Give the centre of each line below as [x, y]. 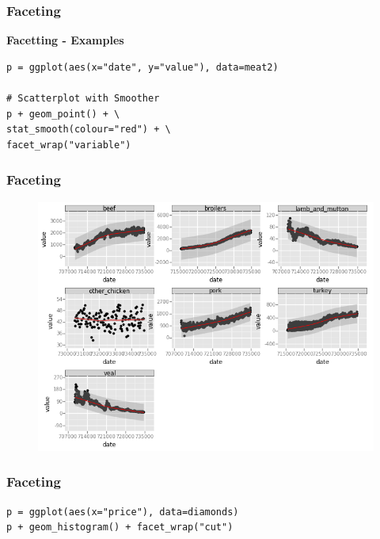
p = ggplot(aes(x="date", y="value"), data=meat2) [142, 67]
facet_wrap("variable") [69, 145]
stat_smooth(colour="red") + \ [89, 130]
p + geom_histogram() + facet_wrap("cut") [120, 528]
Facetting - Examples [65, 40]
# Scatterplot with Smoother [83, 98]
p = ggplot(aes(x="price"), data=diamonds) [123, 512]
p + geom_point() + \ [63, 114]
